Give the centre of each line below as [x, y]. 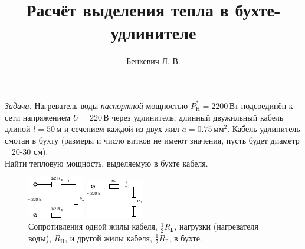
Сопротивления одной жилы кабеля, [93, 226]
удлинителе [153, 33]
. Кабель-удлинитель [264, 129]
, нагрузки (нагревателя [216, 226]
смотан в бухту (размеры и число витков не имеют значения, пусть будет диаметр [152, 140]
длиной [18, 129]
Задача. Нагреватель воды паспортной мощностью [96, 105]
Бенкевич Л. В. [153, 61]
